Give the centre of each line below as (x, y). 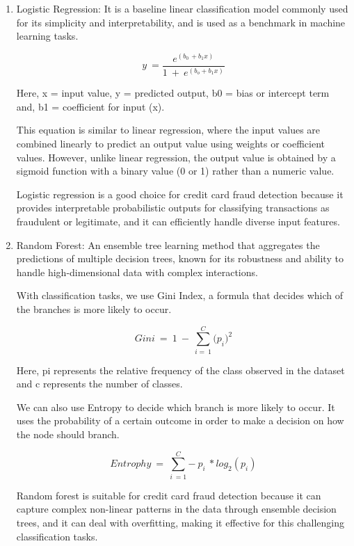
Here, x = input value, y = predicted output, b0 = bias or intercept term (173, 93)
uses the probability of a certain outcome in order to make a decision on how (180, 420)
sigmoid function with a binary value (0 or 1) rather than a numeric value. (175, 171)
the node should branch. (68, 434)
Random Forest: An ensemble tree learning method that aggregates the (168, 244)
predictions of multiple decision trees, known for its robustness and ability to (180, 258)
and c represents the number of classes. (99, 384)
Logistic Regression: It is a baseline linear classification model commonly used (182, 8)
